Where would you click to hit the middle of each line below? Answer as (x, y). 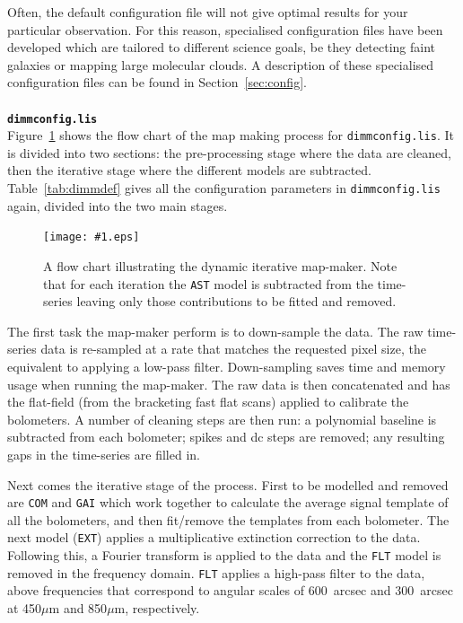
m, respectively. (157, 607)
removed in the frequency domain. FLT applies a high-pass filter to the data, (216, 572)
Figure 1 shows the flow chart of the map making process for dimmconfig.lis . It (231, 135)
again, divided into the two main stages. (118, 205)
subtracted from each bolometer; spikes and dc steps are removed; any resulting (226, 437)
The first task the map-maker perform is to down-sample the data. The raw (215, 331)
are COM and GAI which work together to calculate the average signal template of (228, 502)
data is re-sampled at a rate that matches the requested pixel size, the (233, 349)
